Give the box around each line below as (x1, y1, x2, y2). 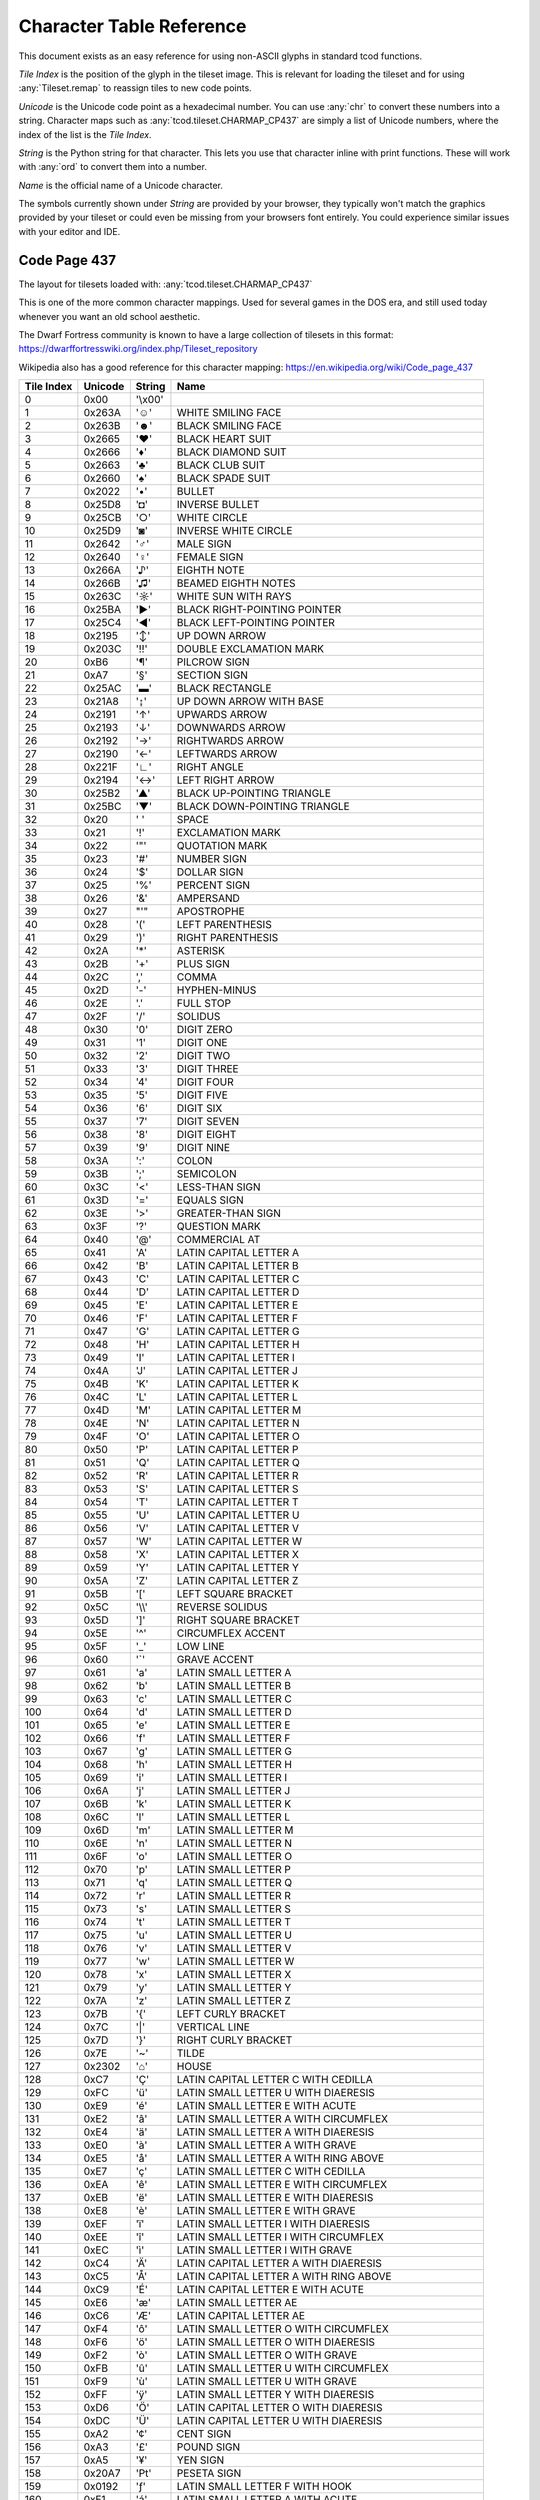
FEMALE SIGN (176, 550, 244, 564)
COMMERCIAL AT (176, 1233, 261, 1247)
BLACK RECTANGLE (176, 681, 272, 695)
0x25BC (83, 800, 122, 814)
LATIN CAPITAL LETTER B (176, 1259, 299, 1273)
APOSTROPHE (176, 905, 245, 919)
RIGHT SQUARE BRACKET (176, 1613, 300, 1627)
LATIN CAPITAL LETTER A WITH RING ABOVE (176, 2270, 392, 2284)
